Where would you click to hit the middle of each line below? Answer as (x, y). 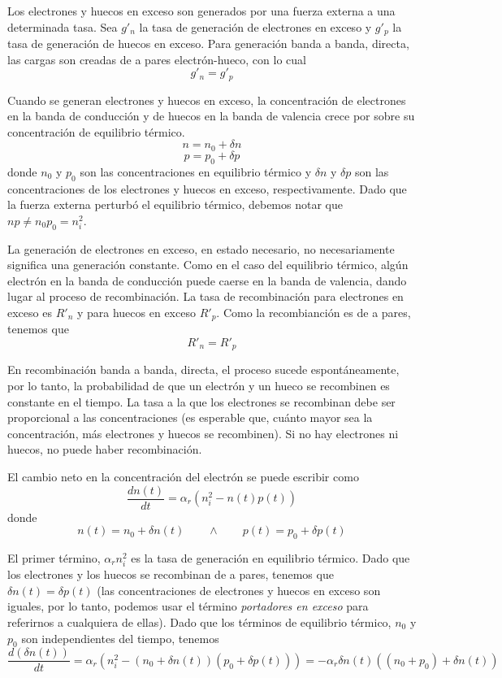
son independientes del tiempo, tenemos (120, 638)
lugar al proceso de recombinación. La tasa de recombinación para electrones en (206, 296)
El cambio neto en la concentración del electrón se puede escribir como (183, 476)
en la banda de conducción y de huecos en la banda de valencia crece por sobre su (211, 116)
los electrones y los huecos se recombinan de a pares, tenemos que (171, 574)
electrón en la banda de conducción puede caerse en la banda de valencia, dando (207, 280)
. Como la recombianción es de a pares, (314, 312)
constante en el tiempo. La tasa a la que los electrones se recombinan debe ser (201, 401)
